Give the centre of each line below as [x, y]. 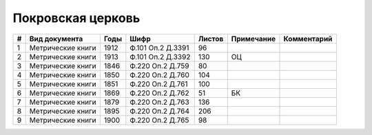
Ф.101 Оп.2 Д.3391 [159, 48]
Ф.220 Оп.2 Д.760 [159, 74]
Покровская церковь [76, 18]
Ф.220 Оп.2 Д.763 [159, 102]
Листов [211, 39]
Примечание [253, 39]
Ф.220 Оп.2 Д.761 [159, 84]
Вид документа [56, 39]
